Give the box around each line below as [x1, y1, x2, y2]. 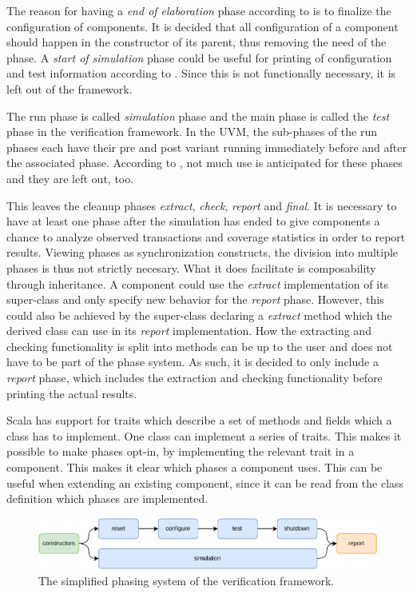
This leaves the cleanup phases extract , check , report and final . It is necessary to [6, 197, 397, 213]
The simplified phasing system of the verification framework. [38, 572, 335, 589]
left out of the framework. [6, 80, 133, 97]
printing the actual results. [6, 385, 137, 401]
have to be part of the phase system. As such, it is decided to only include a [6, 353, 379, 370]
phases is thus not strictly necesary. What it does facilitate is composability [6, 259, 376, 276]
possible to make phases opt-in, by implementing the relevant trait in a [6, 443, 355, 460]
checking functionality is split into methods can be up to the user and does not [6, 337, 393, 354]
